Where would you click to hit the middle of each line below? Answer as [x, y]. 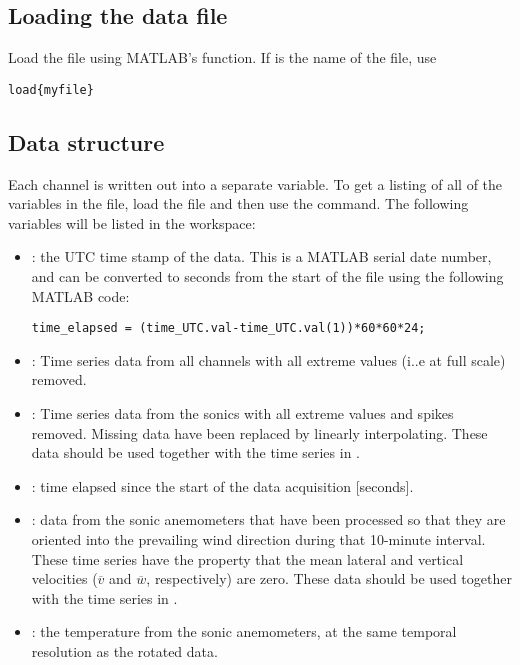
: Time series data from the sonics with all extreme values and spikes [242, 413]
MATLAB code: [80, 295]
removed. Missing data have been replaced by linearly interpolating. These [259, 432]
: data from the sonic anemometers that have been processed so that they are [268, 519]
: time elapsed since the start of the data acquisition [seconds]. [222, 485]
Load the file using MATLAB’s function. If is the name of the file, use [222, 57]
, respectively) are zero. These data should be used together [329, 578]
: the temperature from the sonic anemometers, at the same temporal [244, 631]
